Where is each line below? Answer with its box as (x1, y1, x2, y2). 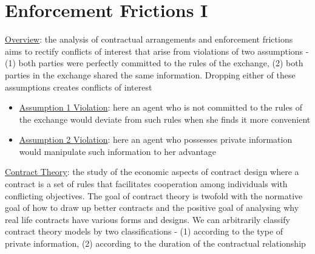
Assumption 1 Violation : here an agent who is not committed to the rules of (19, 101, 303, 114)
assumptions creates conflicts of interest (5, 80, 152, 93)
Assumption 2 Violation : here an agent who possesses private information (19, 133, 293, 146)
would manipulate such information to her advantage (19, 145, 216, 157)
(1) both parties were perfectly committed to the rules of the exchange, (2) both (5, 57, 303, 69)
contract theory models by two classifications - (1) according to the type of (5, 225, 283, 238)
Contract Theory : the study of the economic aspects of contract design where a (5, 165, 299, 178)
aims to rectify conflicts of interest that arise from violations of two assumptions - (5, 44, 309, 57)
